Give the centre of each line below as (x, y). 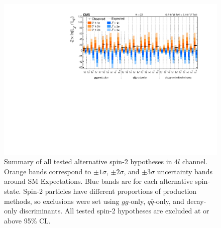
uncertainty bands (185, 171)
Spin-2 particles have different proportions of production (110, 191)
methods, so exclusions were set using (62, 201)
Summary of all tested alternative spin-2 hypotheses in (88, 161)
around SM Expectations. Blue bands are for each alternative (98, 181)
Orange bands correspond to (48, 171)
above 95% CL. (27, 220)
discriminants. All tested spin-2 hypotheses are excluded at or (114, 211)
